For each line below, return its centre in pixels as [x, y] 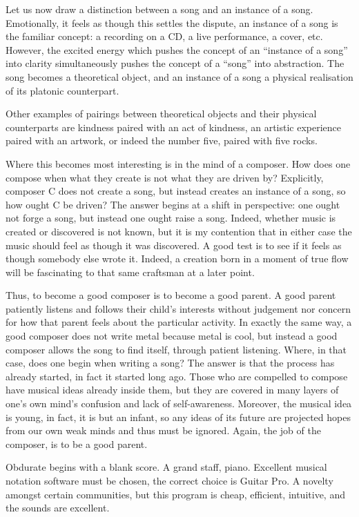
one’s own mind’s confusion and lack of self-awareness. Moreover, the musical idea [179, 403]
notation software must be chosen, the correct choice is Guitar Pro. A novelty [169, 480]
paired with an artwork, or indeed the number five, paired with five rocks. [162, 140]
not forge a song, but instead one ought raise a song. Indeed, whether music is [171, 218]
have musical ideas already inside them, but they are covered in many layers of [172, 390]
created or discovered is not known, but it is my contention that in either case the [179, 231]
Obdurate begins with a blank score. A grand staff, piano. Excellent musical [166, 467]
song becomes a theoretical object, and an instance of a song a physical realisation [179, 76]
